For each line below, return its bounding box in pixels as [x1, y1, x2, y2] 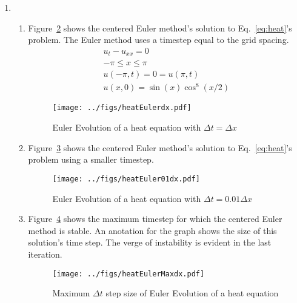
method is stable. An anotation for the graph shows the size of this [28, 224, 277, 236]
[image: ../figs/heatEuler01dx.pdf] [52, 174, 200, 183]
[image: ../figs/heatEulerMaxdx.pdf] [52, 269, 205, 278]
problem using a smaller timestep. [28, 153, 154, 166]
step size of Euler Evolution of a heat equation [105, 287, 279, 299]
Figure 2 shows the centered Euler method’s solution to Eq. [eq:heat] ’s [28, 21, 292, 34]
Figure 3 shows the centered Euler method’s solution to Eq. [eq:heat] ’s [28, 141, 292, 154]
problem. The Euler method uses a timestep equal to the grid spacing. [28, 33, 289, 46]
